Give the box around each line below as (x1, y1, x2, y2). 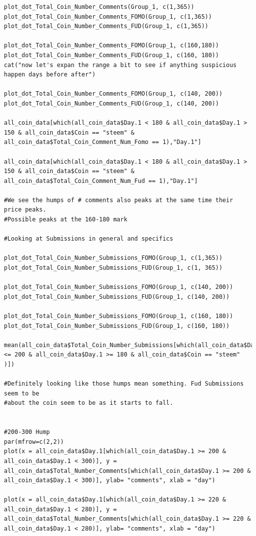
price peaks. (4, 206, 46, 214)
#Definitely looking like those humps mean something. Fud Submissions (4, 380, 244, 388)
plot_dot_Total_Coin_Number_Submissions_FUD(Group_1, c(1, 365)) (4, 264, 223, 272)
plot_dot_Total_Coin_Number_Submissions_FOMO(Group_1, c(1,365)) (4, 254, 223, 262)
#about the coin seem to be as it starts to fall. (4, 399, 173, 407)
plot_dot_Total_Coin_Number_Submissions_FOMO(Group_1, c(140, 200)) (4, 284, 233, 291)
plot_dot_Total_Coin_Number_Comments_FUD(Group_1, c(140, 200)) (4, 100, 219, 107)
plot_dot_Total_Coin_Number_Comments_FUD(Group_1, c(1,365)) (4, 23, 209, 30)
